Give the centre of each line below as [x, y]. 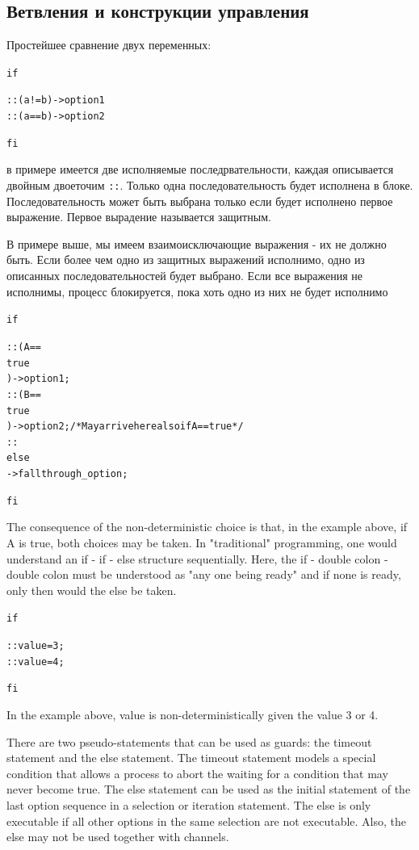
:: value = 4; [36, 662]
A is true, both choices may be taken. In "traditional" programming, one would [202, 543]
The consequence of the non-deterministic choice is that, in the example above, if [207, 527]
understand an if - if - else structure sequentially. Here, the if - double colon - [197, 558]
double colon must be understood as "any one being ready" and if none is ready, [204, 574]
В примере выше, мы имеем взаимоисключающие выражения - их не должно [197, 243]
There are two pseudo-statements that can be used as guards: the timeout [189, 741]
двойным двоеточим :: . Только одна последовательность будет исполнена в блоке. [210, 185]
